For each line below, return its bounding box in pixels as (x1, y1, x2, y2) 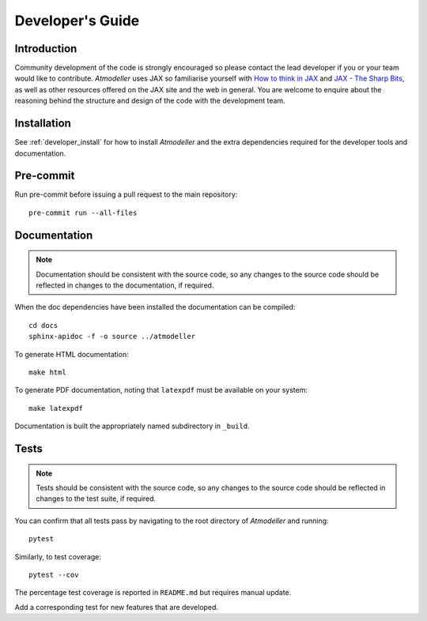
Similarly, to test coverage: (14, 551, 102, 561)
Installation (14, 117, 71, 130)
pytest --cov (28, 570, 79, 579)
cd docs (28, 321, 59, 329)
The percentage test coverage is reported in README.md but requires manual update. (14, 588, 292, 597)
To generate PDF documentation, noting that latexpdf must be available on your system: (14, 386, 308, 395)
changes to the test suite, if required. (36, 494, 157, 503)
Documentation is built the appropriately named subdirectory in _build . (14, 421, 250, 431)
